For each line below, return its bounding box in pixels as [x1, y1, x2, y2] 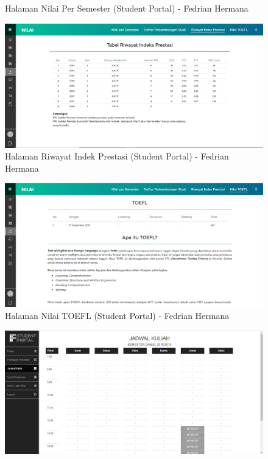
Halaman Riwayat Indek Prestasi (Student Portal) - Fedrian [5, 150, 229, 163]
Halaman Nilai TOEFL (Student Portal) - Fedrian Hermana [5, 309, 230, 322]
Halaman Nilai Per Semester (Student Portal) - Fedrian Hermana [5, 2, 249, 14]
